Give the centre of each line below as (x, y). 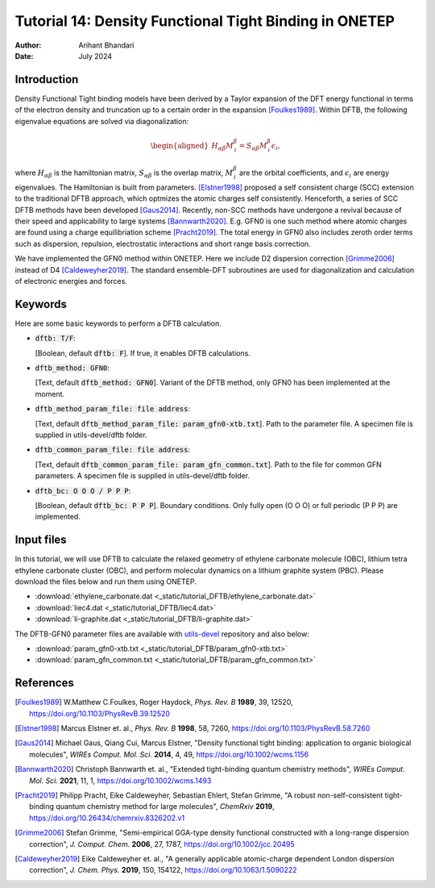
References (44, 683)
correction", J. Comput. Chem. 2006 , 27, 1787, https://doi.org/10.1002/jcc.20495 (162, 844)
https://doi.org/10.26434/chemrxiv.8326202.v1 (107, 818)
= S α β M (253, 147)
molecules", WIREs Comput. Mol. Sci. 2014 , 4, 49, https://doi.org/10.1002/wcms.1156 (169, 754)
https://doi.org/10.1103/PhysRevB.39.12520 (100, 713)
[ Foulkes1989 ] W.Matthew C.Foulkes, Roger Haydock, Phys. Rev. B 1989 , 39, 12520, (154, 702)
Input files (41, 540)
